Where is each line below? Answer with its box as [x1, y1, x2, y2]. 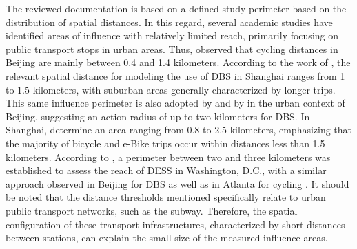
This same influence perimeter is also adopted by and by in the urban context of [6, 96, 345, 110]
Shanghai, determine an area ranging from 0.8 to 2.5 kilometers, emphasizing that [6, 122, 352, 137]
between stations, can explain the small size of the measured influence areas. [6, 230, 328, 245]
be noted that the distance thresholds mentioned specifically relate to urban [6, 190, 326, 204]
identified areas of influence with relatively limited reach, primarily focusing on [6, 28, 338, 43]
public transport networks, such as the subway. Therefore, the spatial [6, 203, 298, 217]
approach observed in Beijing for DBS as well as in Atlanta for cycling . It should [6, 176, 349, 191]
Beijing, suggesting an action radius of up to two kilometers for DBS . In [6, 109, 310, 123]
